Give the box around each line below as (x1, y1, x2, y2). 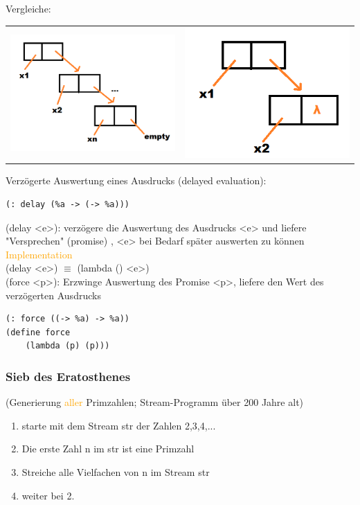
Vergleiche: (6, 1, 51, 15)
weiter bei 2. (21, 488, 75, 502)
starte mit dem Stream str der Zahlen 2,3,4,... (21, 418, 216, 432)
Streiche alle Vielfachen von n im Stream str (21, 464, 210, 479)
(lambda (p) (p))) (25, 341, 110, 351)
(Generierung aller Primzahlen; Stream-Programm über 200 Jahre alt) (6, 395, 304, 409)
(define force (6, 327, 71, 337)
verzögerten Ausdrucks (6, 287, 101, 302)
